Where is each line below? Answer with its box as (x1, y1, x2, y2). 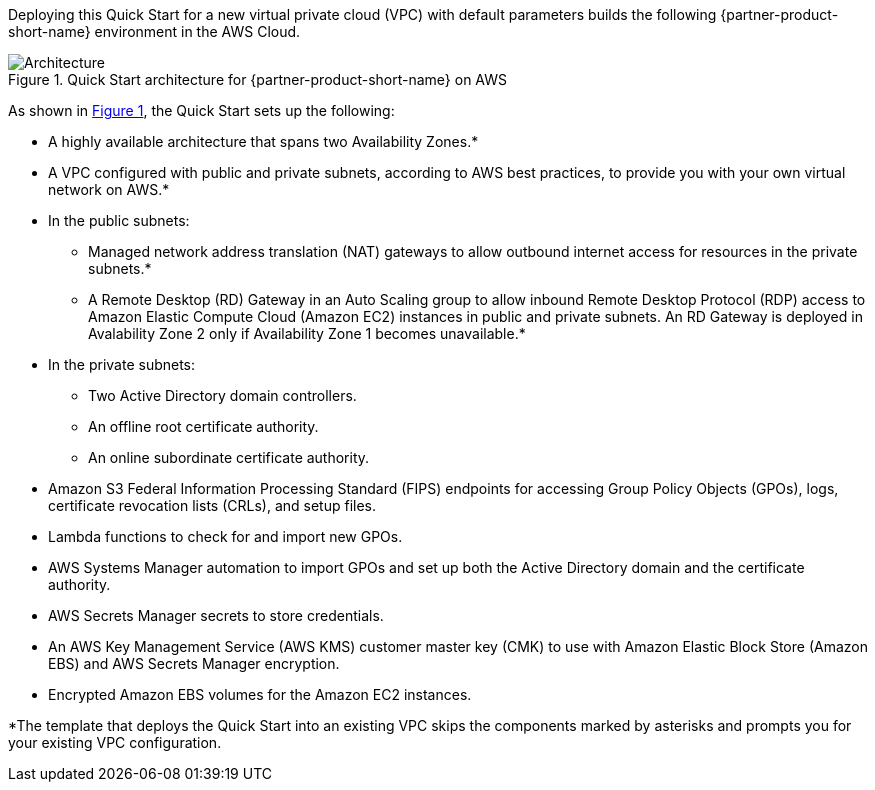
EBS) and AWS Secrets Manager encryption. (48, 655, 340, 672)
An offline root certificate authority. (88, 418, 319, 435)
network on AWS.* (48, 181, 170, 198)
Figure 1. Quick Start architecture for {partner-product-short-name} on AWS (8, 71, 508, 88)
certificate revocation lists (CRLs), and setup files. (48, 497, 376, 514)
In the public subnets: (48, 212, 190, 229)
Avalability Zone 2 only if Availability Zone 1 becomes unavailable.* (88, 325, 526, 342)
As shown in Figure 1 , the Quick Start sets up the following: (8, 102, 395, 119)
